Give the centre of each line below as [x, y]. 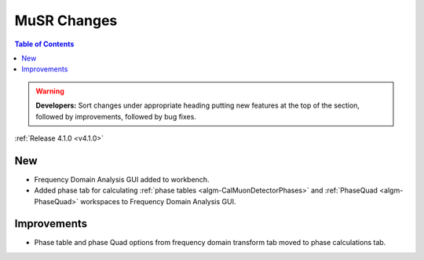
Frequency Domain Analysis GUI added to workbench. [122, 179]
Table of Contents [44, 44]
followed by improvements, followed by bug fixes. [116, 116]
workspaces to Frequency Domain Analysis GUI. [158, 201]
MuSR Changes [66, 20]
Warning [50, 91]
